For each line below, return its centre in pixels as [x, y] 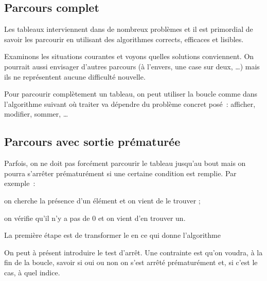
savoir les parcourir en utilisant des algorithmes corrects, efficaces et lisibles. [124, 39]
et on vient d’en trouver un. [142, 218]
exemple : [20, 183]
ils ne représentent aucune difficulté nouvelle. [75, 76]
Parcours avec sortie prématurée [92, 142]
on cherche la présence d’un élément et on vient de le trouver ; [102, 200]
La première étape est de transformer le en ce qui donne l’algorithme [112, 235]
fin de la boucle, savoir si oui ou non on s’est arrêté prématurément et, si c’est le [131, 262]
